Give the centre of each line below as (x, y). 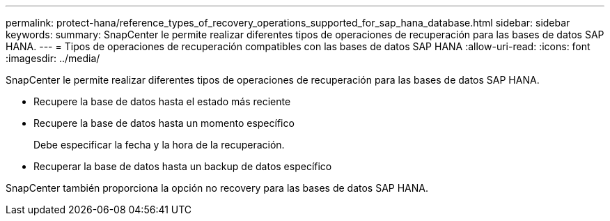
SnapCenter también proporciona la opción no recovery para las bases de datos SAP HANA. (217, 188)
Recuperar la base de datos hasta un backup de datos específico (183, 166)
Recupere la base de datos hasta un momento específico (164, 123)
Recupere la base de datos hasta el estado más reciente (162, 101)
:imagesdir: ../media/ (53, 58)
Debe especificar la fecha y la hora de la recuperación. (159, 145)
